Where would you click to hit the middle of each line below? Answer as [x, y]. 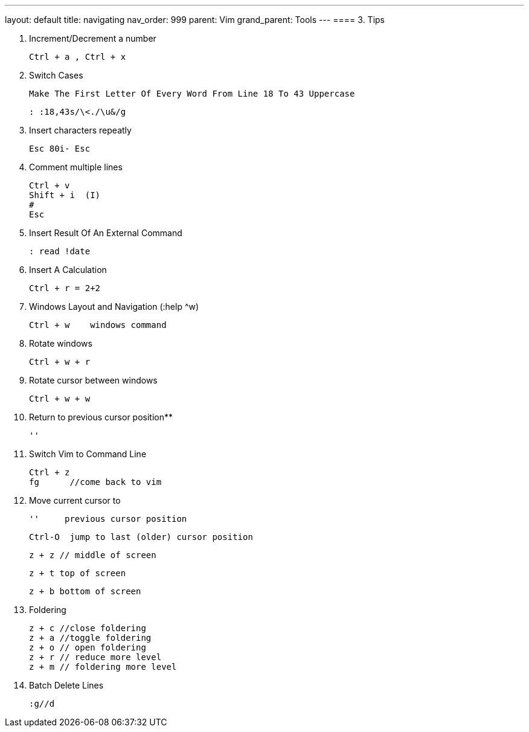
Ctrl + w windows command [98, 325]
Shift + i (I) [65, 195]
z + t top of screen [78, 573]
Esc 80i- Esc [60, 149]
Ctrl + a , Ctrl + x [78, 57]
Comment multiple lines [76, 167]
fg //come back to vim [95, 482]
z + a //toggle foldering [90, 638]
